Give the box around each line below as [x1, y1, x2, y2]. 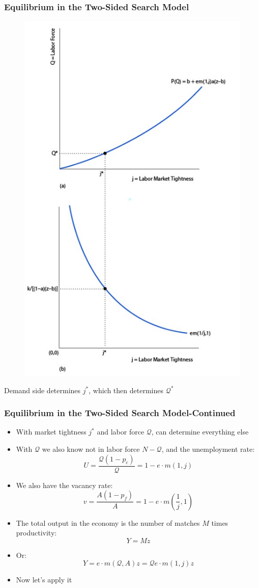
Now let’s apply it [16, 574, 72, 585]
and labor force [97, 426, 145, 437]
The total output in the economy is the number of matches [16, 517, 200, 528]
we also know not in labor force [42, 443, 140, 454]
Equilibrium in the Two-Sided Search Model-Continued [4, 406, 236, 419]
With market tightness [16, 426, 87, 437]
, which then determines [89, 385, 163, 395]
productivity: [16, 527, 57, 538]
